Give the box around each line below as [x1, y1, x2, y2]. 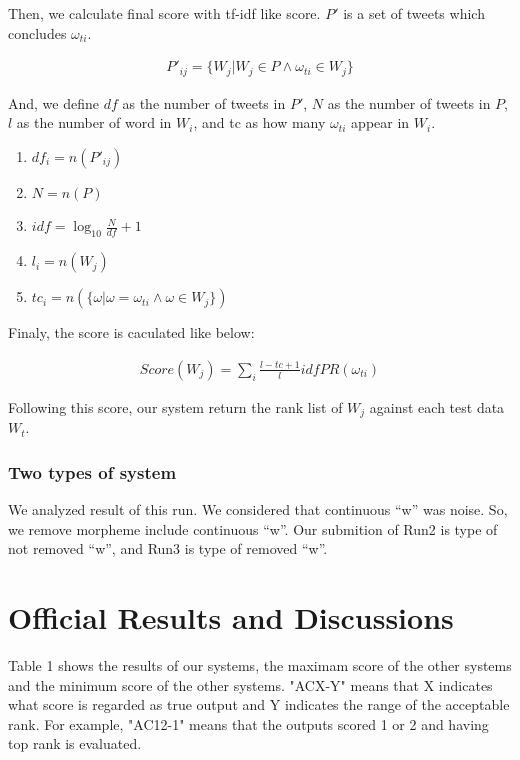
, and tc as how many [193, 112, 326, 133]
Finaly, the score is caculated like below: [8, 322, 255, 343]
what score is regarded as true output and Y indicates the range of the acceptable [8, 694, 510, 715]
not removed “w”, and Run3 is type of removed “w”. [8, 538, 328, 559]
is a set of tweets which [343, 3, 485, 23]
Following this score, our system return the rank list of [8, 396, 343, 417]
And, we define [8, 92, 99, 113]
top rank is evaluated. [8, 733, 142, 754]
